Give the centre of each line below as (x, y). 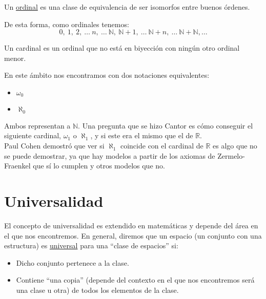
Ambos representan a (37, 125)
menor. (15, 58)
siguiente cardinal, (33, 135)
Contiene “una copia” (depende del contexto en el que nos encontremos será (135, 280)
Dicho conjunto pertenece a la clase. (73, 262)
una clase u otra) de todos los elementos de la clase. (97, 290)
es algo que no (235, 146)
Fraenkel (17, 166)
